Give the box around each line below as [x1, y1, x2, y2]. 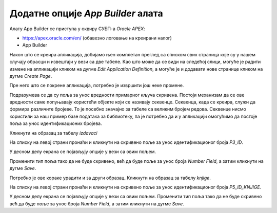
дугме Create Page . [9, 73, 52, 79]
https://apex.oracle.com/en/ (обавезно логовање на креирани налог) [22, 35, 172, 41]
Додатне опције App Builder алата [9, 8, 164, 19]
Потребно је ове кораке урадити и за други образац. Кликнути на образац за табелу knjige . [9, 175, 211, 181]
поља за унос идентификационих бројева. [9, 120, 102, 126]
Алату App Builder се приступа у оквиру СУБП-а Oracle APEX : [9, 26, 145, 32]
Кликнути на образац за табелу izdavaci [9, 130, 97, 136]
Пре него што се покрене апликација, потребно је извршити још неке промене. [9, 82, 184, 89]
